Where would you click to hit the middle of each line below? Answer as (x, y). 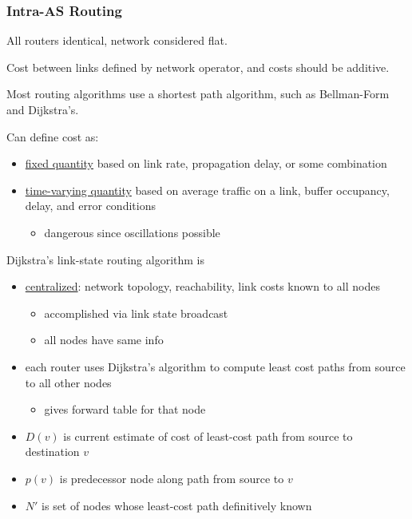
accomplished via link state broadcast (136, 313)
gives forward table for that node (125, 409)
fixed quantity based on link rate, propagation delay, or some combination (206, 163)
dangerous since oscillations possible (132, 232)
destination (52, 452)
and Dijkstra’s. (43, 109)
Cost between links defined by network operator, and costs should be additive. (198, 67)
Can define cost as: (53, 136)
